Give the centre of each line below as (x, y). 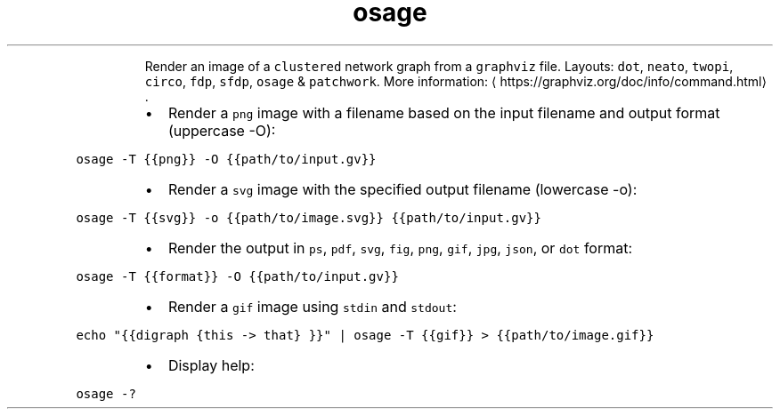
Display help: (211, 365)
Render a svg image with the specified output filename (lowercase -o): (402, 189)
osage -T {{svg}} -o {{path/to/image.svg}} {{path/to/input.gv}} (309, 217)
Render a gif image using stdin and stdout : (312, 306)
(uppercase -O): (222, 130)
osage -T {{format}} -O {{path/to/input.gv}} (237, 276)
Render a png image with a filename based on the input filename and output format (444, 112)
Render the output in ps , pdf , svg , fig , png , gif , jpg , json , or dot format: (400, 248)
